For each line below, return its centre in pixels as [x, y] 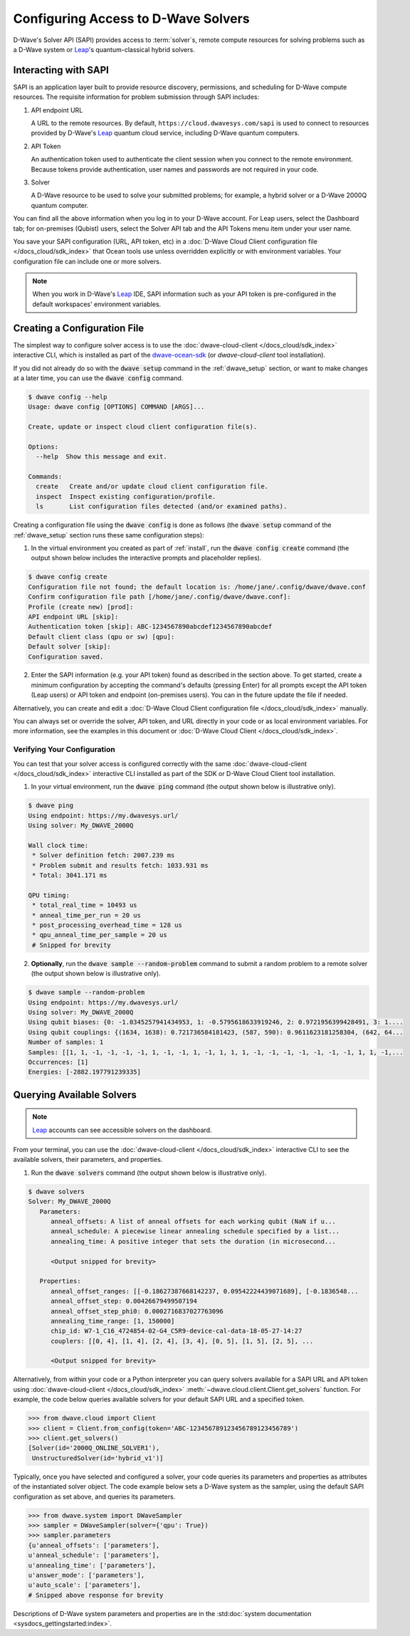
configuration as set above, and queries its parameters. [94, 1496]
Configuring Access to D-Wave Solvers [131, 19]
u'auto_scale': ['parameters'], [85, 1585]
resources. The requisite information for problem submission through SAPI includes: [136, 97]
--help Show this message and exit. [101, 457]
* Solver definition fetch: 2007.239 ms [104, 855]
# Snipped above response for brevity [96, 1595]
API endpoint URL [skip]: [73, 617]
